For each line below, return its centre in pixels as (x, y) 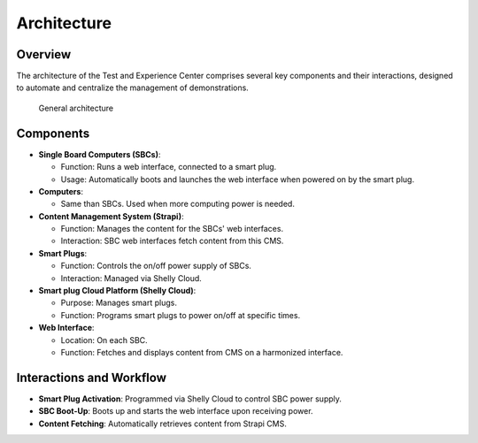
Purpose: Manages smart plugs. (119, 303)
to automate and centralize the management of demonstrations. (133, 88)
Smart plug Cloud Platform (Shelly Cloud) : (117, 291)
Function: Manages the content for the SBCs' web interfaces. (172, 229)
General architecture (76, 108)
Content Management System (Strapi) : (112, 216)
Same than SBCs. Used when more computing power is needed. (178, 204)
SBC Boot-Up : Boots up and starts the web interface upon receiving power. (176, 411)
